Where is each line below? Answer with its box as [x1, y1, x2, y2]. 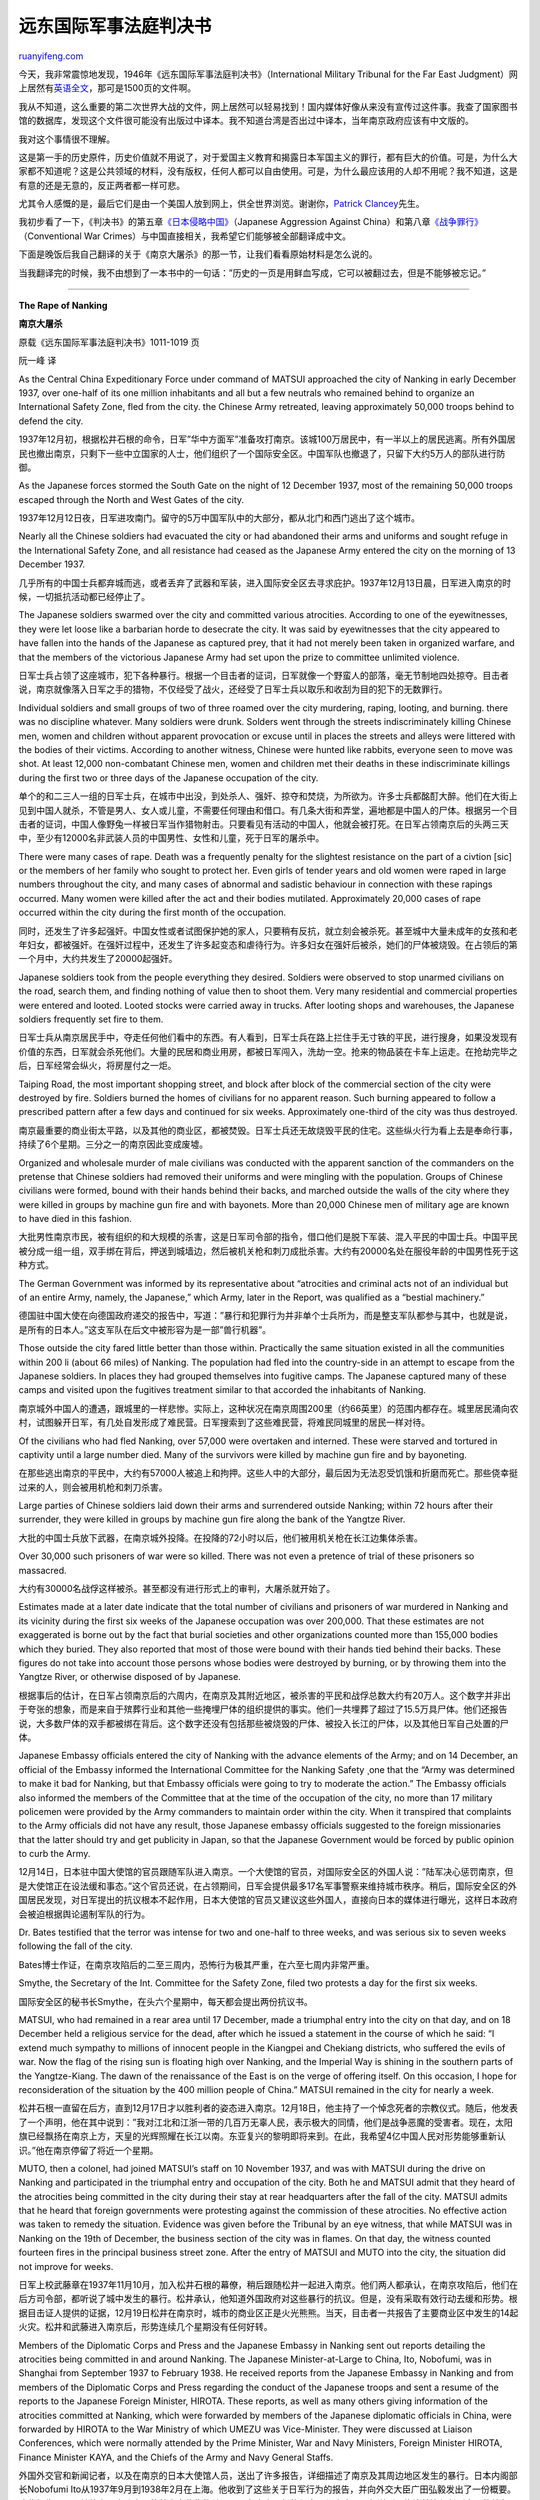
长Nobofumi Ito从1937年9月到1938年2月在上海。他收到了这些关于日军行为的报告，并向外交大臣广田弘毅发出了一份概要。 [18, 2483, 517, 2495]
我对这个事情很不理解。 [18, 133, 115, 145]
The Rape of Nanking [18, 300, 108, 312]
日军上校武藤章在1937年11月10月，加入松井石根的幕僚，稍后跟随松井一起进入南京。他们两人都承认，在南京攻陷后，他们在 [18, 2279, 519, 2291]
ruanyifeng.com [18, 50, 84, 62]
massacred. [18, 1564, 67, 1576]
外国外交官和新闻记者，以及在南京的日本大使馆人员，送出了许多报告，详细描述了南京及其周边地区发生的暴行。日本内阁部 [18, 2470, 518, 2482]
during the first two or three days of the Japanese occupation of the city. [18, 771, 319, 784]
